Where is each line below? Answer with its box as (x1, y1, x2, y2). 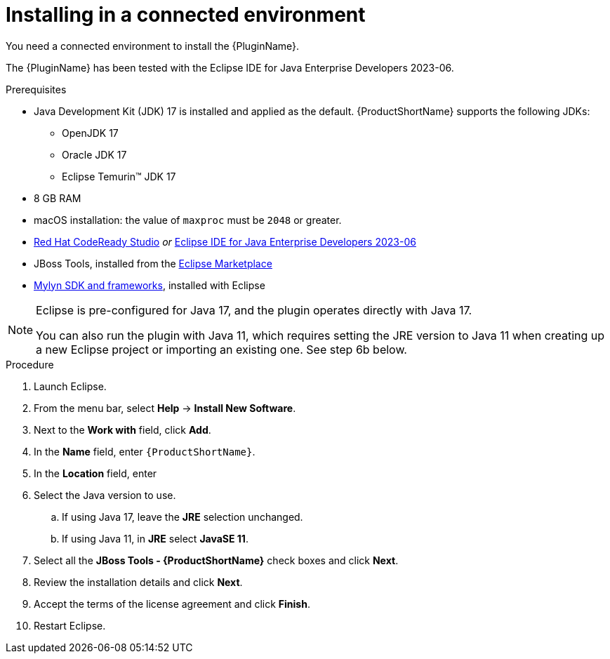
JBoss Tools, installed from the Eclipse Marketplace (34, 257, 272, 269)
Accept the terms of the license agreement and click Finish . (34, 597, 310, 610)
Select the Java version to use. (34, 488, 176, 501)
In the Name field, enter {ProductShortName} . (34, 445, 256, 458)
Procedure (6, 358, 54, 371)
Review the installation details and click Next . (34, 575, 243, 588)
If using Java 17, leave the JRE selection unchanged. (62, 510, 303, 523)
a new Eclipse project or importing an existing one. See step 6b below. (36, 342, 407, 357)
